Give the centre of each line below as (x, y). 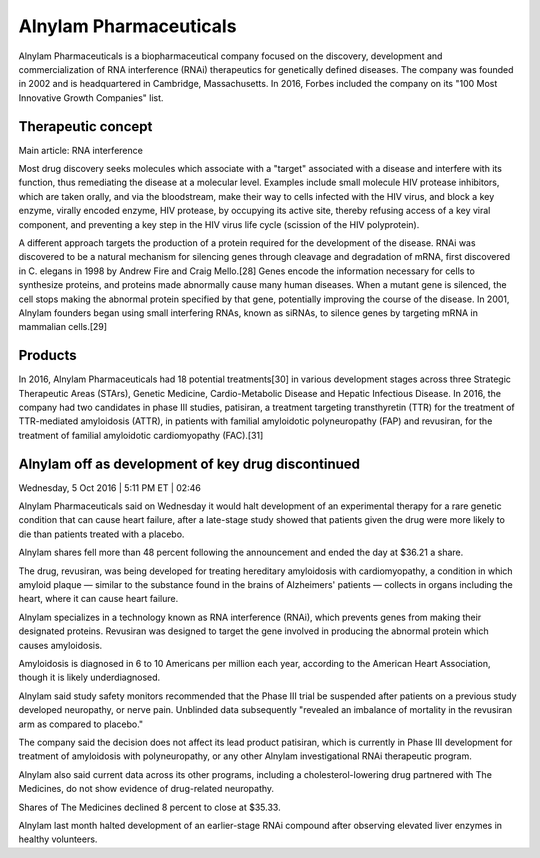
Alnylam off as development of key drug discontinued (189, 463)
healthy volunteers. (58, 839)
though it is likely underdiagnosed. (89, 677)
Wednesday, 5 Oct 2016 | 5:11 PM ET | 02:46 (110, 487)
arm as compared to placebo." (81, 724)
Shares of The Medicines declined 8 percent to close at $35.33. (149, 807)
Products (47, 355)
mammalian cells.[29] (63, 327)
